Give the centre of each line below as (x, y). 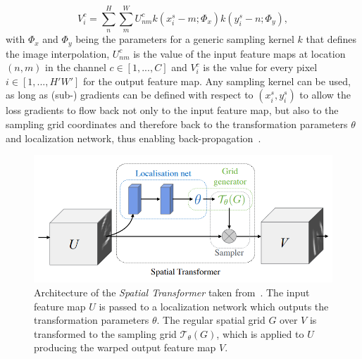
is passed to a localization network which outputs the (214, 306)
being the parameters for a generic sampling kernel (185, 39)
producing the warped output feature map (125, 347)
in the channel (76, 67)
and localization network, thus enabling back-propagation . (133, 138)
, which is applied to (260, 333)
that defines (331, 39)
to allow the (325, 95)
